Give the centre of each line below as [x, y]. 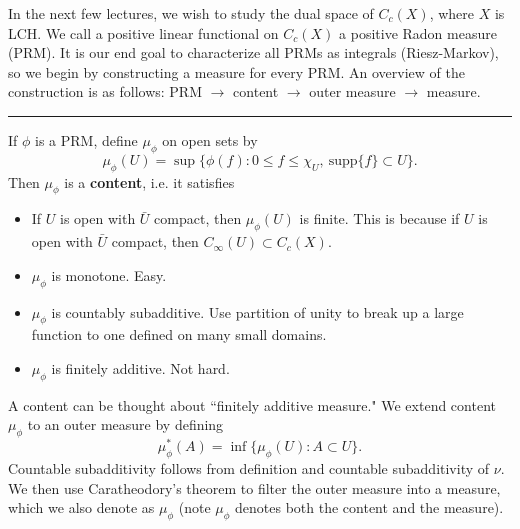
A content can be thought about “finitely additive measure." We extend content [252, 404]
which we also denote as [81, 507]
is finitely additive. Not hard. [140, 367]
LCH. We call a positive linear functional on [143, 32]
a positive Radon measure [418, 32]
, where [452, 13]
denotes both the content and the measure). [369, 507]
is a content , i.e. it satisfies [149, 181]
